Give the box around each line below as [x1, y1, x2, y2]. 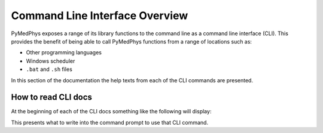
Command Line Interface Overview [11, 9, 188, 22]
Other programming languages [26, 49, 102, 56]
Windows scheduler [26, 57, 75, 64]
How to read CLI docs [11, 92, 93, 103]
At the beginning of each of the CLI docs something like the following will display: [11, 108, 212, 115]
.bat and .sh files [26, 66, 73, 73]
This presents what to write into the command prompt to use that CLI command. [11, 119, 209, 126]
